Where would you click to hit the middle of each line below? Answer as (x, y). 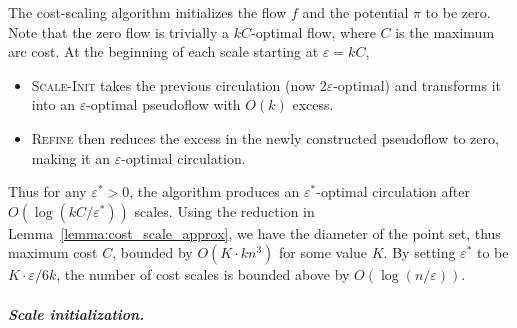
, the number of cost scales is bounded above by (203, 274)
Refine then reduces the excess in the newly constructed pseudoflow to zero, (265, 137)
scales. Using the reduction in (224, 210)
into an (53, 104)
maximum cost (53, 252)
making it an (70, 157)
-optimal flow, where (313, 31)
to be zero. (458, 12)
